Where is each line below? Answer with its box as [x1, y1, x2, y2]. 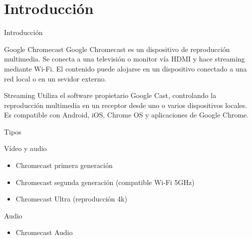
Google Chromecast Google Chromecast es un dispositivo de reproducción [4, 43, 230, 54]
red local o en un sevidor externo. [4, 73, 107, 83]
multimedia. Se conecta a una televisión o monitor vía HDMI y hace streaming [4, 53, 245, 64]
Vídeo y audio [4, 143, 47, 153]
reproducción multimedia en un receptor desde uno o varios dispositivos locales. [4, 99, 248, 110]
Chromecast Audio [15, 227, 73, 237]
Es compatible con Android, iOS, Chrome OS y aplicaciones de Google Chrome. [4, 109, 249, 120]
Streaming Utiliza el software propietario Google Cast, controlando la [4, 90, 217, 100]
